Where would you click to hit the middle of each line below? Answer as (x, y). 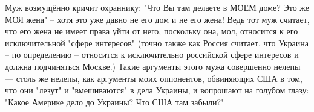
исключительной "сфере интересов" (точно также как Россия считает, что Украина (157, 42)
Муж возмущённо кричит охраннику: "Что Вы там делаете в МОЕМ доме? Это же (157, 7)
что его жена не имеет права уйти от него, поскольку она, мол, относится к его (152, 31)
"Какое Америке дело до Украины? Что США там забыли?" (115, 101)
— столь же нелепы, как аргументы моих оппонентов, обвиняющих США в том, (154, 78)
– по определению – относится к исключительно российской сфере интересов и (152, 54)
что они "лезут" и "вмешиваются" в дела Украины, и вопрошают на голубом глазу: (157, 90)
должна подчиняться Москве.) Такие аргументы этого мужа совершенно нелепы (153, 66)
